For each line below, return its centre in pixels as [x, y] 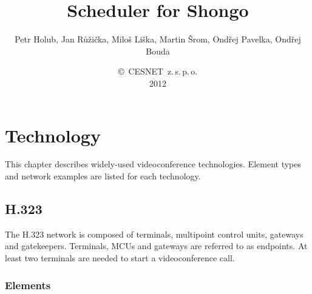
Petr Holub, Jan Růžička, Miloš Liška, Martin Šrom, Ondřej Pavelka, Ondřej [158, 39]
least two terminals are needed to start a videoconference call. [120, 258]
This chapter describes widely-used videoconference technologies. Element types [153, 164]
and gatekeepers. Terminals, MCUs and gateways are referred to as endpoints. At [156, 246]
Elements [28, 285]
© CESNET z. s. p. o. [158, 71]
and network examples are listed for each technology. [103, 176]
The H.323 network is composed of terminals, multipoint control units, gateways [154, 234]
